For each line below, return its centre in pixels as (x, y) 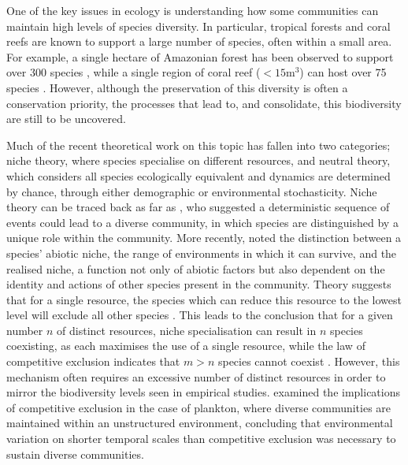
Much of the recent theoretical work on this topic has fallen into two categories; (198, 145)
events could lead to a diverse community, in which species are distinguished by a (202, 222)
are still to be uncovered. (66, 119)
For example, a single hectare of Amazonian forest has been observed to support (200, 56)
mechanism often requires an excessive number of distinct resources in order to (196, 376)
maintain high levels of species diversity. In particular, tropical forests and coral (198, 26)
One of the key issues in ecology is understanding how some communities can (193, 10)
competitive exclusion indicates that (93, 361)
